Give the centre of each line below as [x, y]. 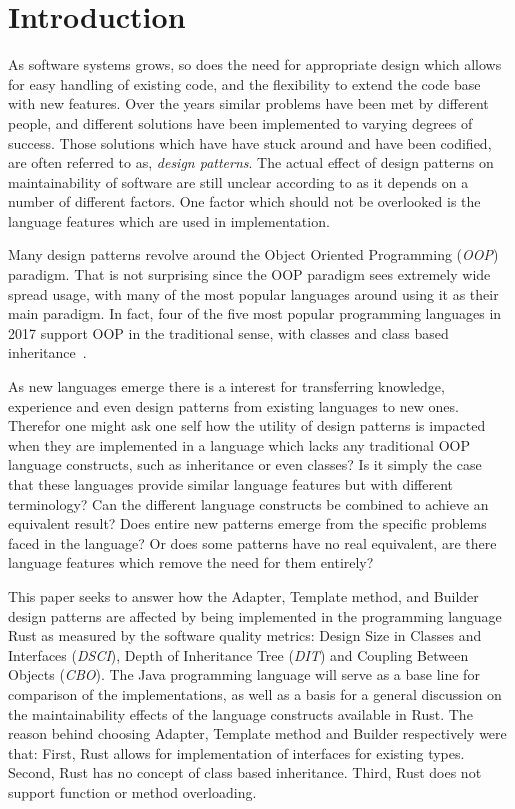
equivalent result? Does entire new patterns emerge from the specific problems [247, 523]
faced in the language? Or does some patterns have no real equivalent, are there [252, 542]
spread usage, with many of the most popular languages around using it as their [253, 293]
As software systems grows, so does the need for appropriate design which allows [255, 64]
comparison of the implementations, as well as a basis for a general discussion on [255, 693]
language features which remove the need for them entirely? [191, 562]
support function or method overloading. [132, 791]
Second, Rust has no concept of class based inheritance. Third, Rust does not [245, 772]
